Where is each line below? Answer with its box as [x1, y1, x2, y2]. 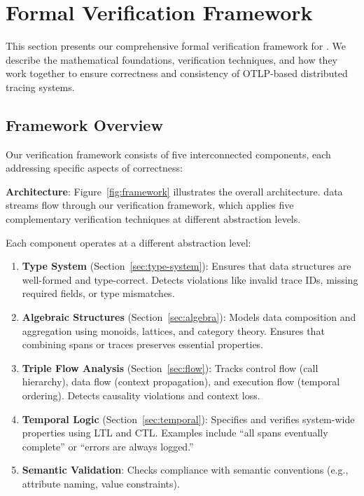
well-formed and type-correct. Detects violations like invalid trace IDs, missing [22, 272, 358, 287]
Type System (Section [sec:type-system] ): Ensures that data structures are [22, 259, 351, 273]
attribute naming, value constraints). [22, 476, 180, 490]
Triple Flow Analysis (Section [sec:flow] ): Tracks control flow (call [22, 360, 318, 375]
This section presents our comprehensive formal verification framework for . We [6, 39, 346, 53]
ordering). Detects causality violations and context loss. [22, 388, 260, 403]
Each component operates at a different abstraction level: [6, 235, 251, 249]
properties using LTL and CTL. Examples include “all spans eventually [22, 425, 328, 440]
